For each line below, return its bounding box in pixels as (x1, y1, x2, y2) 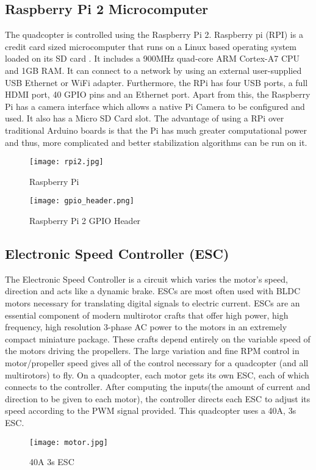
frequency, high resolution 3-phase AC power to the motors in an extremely (5, 320, 287, 333)
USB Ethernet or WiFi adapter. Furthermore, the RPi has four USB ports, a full (5, 76, 308, 89)
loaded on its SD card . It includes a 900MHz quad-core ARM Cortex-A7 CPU (5, 52, 300, 65)
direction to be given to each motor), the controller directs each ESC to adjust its (5, 392, 311, 405)
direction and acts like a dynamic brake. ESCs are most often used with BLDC (5, 284, 301, 297)
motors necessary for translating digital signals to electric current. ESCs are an (5, 297, 300, 309)
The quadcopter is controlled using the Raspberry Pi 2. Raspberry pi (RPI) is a (5, 28, 303, 41)
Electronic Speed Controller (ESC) (5, 244, 229, 263)
